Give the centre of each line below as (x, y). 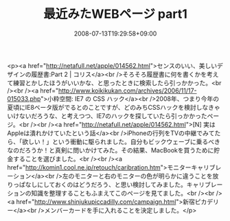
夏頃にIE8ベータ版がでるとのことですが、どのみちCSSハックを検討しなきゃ (114, 107)
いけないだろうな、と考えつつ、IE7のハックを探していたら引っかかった (107, 116)
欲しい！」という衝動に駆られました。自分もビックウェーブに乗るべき (121, 141)
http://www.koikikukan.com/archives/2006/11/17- (127, 91)
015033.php (24, 98)
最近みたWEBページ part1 (115, 14)
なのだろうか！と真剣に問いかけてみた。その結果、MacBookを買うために (111, 150)
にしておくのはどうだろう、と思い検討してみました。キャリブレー (130, 184)
